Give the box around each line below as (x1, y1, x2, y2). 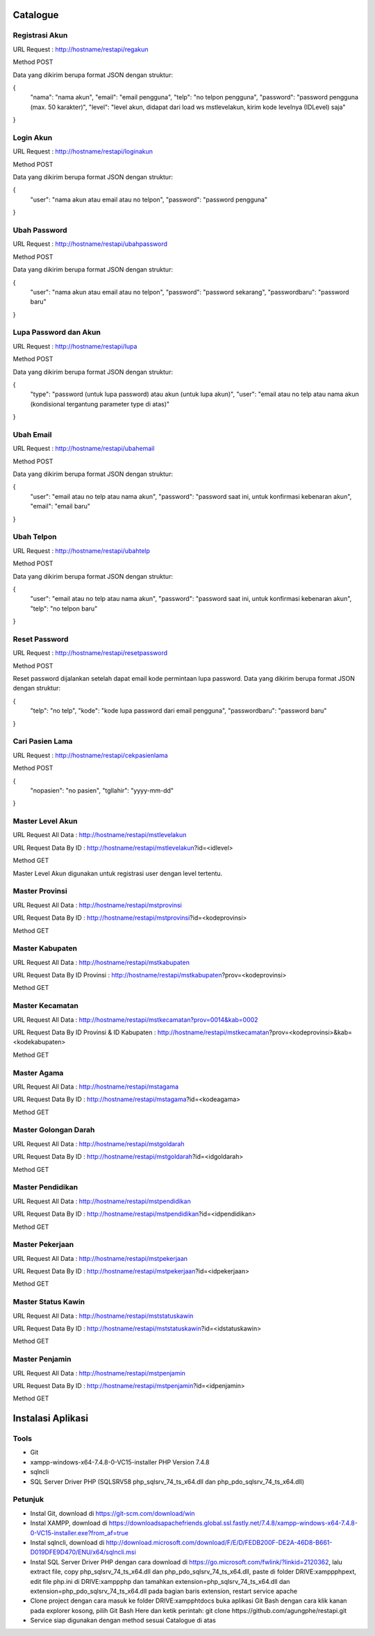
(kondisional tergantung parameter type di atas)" (30, 399, 170, 408)
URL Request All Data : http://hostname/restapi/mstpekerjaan (12, 1254, 187, 1262)
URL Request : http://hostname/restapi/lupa (12, 342, 137, 350)
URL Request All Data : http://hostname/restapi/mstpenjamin (12, 1369, 185, 1377)
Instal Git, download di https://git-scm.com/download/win (30, 1509, 195, 1517)
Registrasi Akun (12, 31, 68, 40)
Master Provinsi (12, 886, 67, 896)
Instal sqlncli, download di (30, 1538, 105, 1546)
